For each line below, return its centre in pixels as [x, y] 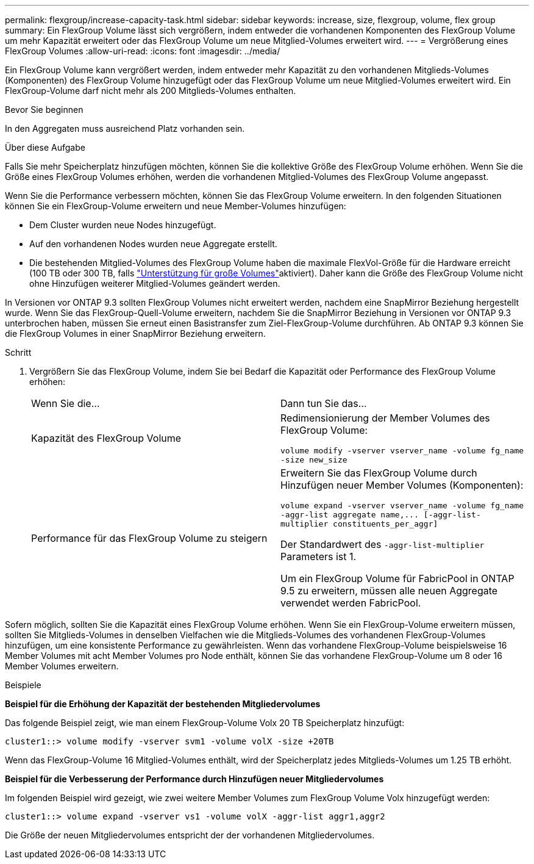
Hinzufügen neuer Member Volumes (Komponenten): [402, 485]
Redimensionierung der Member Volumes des [385, 418]
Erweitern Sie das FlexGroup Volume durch [379, 473]
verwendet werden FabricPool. [351, 603]
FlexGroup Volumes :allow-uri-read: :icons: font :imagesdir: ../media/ [143, 51]
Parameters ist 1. [319, 556]
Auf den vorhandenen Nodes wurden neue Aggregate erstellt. [153, 244]
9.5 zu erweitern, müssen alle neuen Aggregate [389, 591]
